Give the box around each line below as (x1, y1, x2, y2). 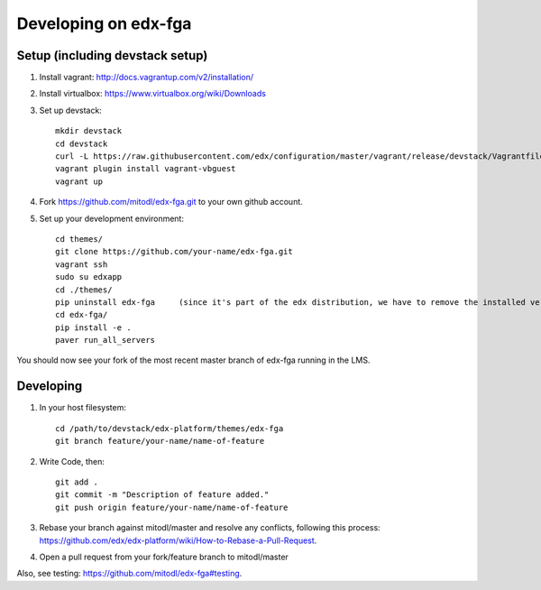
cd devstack (55, 138, 108, 149)
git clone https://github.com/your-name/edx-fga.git (55, 246, 293, 257)
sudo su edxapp (55, 272, 123, 282)
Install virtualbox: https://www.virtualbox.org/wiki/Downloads (39, 88, 266, 99)
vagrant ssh (55, 259, 108, 270)
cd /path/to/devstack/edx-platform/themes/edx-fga (55, 423, 284, 433)
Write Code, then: (39, 456, 105, 466)
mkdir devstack (55, 126, 123, 136)
